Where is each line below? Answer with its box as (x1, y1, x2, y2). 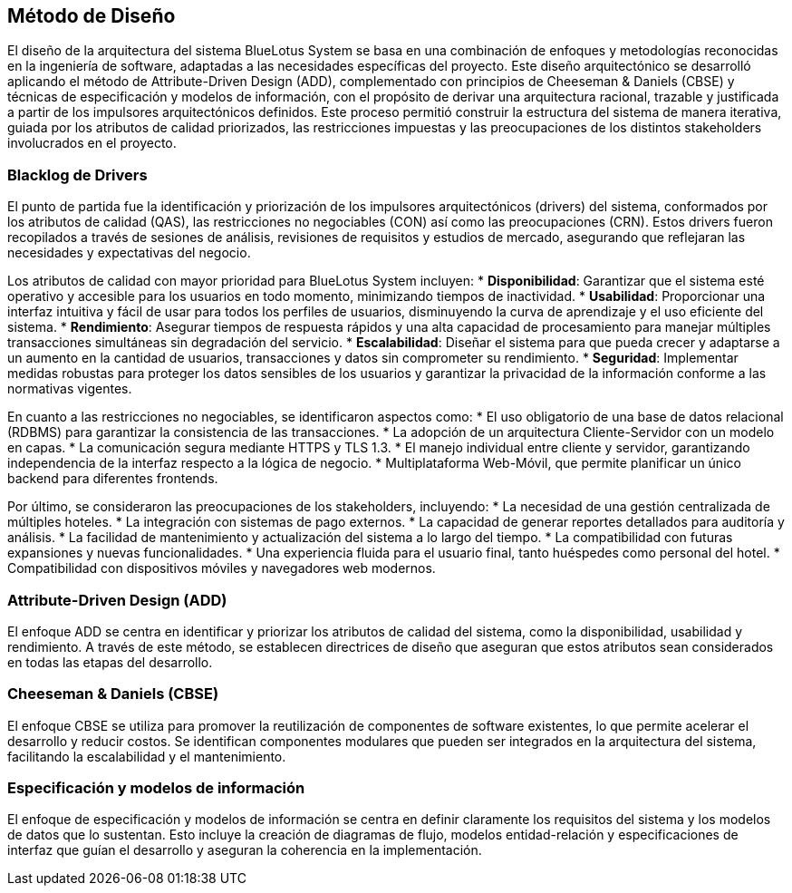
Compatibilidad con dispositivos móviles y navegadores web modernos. (7, 560, 436, 577)
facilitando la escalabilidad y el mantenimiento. (7, 748, 286, 764)
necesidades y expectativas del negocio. (7, 245, 251, 261)
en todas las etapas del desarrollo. (7, 654, 213, 670)
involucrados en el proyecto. (7, 135, 177, 151)
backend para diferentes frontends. (7, 471, 218, 487)
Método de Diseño (7, 5, 176, 27)
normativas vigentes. (7, 381, 132, 397)
